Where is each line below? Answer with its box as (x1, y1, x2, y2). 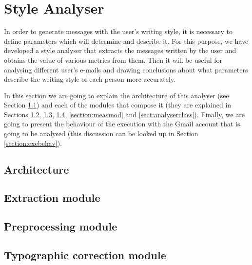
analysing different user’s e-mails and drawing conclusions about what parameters (4, 64, 248, 74)
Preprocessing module (4, 219, 117, 234)
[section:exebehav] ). (4, 138, 62, 148)
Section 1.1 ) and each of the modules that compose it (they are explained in (4, 100, 232, 110)
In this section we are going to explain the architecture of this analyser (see (4, 90, 229, 100)
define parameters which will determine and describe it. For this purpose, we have (4, 35, 249, 46)
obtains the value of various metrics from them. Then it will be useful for (4, 54, 223, 65)
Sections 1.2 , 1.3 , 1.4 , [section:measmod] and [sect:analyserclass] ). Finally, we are (4, 109, 245, 119)
